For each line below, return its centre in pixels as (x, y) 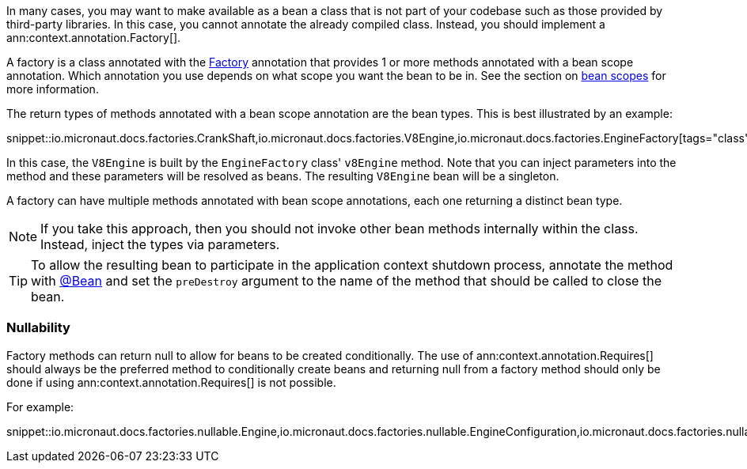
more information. (53, 89)
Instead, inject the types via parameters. (160, 244)
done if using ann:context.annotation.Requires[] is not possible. (171, 382)
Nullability (38, 328)
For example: (40, 407)
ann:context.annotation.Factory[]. (94, 38)
